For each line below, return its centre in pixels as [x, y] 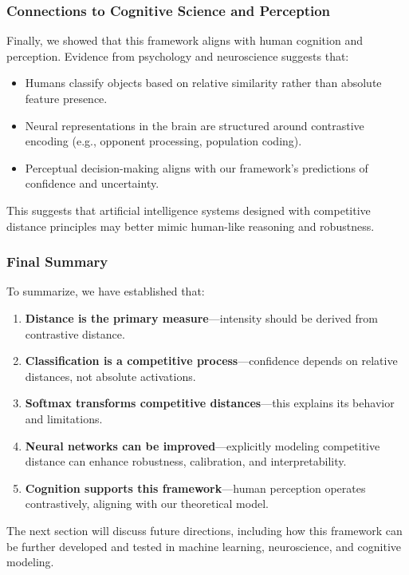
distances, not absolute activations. [110, 376]
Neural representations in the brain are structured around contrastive [195, 125]
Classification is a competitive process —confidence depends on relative [211, 361]
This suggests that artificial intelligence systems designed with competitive [189, 210]
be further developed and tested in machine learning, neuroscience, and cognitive [204, 546]
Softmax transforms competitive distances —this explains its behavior [210, 403]
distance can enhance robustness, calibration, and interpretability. [186, 461]
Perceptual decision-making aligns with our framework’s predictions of [197, 167]
